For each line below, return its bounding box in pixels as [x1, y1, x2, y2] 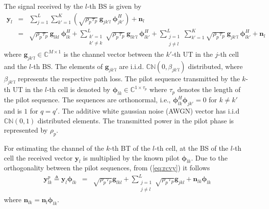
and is [4, 105, 22, 116]
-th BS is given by [87, 1, 142, 11]
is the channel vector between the [63, 48, 164, 59]
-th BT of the [110, 142, 150, 153]
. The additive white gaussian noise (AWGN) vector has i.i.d [57, 105, 240, 116]
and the [4, 61, 27, 71]
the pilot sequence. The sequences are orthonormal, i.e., [4, 94, 171, 105]
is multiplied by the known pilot [83, 152, 180, 163]
